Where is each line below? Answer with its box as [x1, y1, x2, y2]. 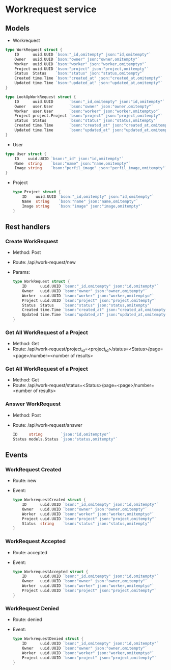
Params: [12, 269, 31, 275]
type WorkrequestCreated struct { [12, 497, 86, 503]
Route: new [12, 478, 37, 484]
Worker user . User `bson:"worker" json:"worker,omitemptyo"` [14, 109, 160, 114]
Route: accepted [12, 549, 47, 555]
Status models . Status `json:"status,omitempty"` [12, 436, 118, 442]
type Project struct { [12, 190, 61, 195]
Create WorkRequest [5, 238, 59, 245]
